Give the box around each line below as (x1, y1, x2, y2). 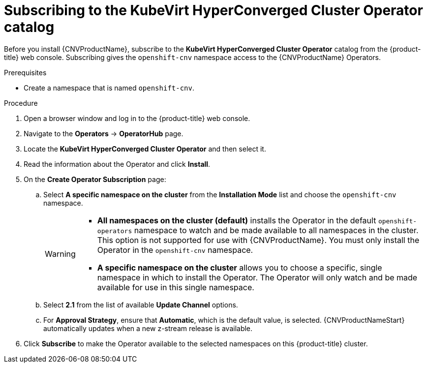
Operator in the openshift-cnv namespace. (97, 245, 253, 255)
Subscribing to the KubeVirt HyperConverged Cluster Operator (4, 2, 423, 19)
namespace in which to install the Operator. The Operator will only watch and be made (97, 272, 418, 282)
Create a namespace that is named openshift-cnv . (24, 83, 195, 92)
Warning (45, 248, 76, 259)
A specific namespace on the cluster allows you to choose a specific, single (97, 262, 382, 273)
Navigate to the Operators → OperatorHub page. (24, 129, 183, 138)
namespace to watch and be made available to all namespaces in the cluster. (134, 225, 419, 235)
